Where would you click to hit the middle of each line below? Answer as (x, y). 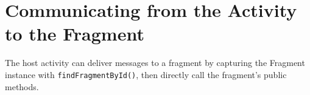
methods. (22, 86)
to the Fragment (75, 34)
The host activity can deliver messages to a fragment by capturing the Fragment (155, 63)
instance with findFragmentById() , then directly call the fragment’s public (146, 74)
